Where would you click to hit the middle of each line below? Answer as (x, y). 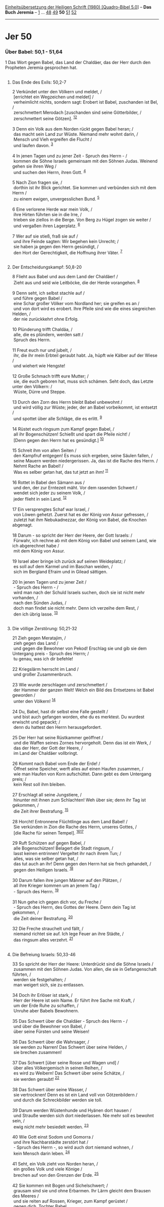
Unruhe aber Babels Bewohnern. (46, 1010)
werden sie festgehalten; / (40, 979)
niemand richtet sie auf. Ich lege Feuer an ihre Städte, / (69, 934)
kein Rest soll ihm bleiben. (40, 785)
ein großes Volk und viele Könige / (48, 1169)
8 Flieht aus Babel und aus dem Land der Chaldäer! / (65, 277)
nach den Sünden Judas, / (40, 603)
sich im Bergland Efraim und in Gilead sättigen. (61, 571)
